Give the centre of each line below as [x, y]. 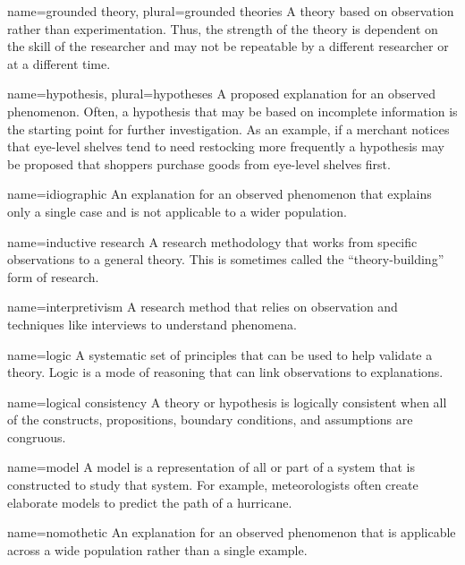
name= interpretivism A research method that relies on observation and [203, 307]
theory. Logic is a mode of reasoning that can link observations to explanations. [225, 372]
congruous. [37, 437]
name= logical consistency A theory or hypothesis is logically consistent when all [227, 402]
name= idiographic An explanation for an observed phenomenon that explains [220, 194]
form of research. [53, 276]
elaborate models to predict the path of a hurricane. [150, 502]
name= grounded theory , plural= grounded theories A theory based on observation [231, 11]
